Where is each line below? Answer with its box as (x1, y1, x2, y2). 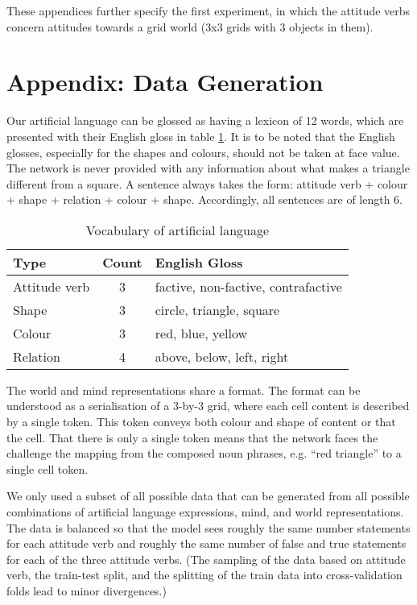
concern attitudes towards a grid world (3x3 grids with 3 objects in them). (6, 18, 374, 35)
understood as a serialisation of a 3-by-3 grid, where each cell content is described (6, 397, 410, 414)
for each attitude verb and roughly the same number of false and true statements (6, 535, 407, 552)
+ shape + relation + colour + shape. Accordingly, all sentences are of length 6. (6, 191, 403, 208)
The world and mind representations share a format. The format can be (6, 381, 361, 398)
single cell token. (6, 460, 89, 477)
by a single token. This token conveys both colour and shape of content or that (6, 413, 396, 430)
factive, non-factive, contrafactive (155, 276, 342, 296)
